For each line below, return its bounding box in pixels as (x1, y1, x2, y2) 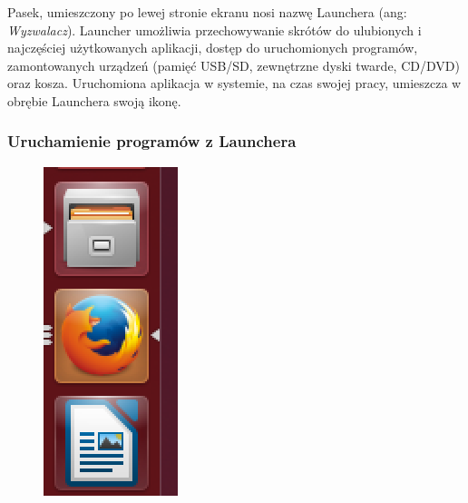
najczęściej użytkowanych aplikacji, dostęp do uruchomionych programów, (7, 38, 418, 57)
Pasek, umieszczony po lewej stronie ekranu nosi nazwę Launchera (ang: (7, 3, 407, 21)
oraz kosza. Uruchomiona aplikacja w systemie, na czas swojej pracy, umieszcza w (7, 74, 462, 93)
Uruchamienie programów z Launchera (7, 130, 297, 153)
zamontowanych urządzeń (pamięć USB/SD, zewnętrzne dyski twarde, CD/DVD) (7, 55, 460, 74)
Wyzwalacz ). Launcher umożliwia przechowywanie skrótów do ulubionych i (7, 20, 422, 39)
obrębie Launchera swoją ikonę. (7, 91, 181, 110)
